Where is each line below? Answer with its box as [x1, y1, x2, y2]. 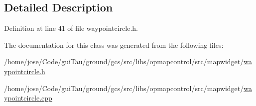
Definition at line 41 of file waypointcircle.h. [4, 23, 138, 33]
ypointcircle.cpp [4, 93, 52, 103]
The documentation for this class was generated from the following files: [4, 39, 224, 50]
